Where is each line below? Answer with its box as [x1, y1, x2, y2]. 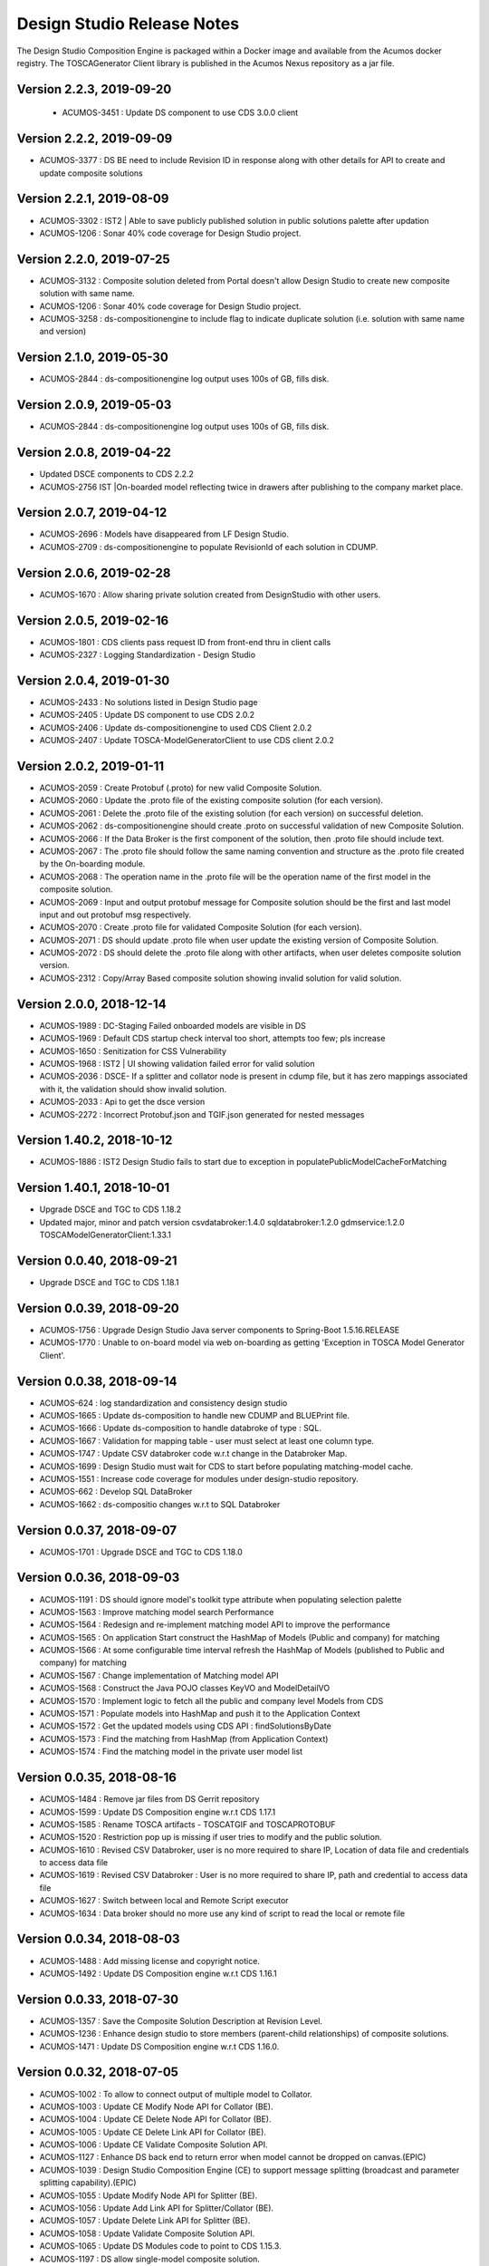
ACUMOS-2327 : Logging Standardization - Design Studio [39, 649, 256, 661]
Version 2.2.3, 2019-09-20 [16, 82, 172, 97]
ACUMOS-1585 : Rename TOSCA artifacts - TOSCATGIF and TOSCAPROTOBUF [39, 1818, 336, 1830]
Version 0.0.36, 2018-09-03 [16, 1570, 180, 1585]
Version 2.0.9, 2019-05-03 [16, 397, 172, 412]
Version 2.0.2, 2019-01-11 [16, 758, 165, 774]
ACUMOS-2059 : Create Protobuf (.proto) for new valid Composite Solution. [39, 782, 322, 793]
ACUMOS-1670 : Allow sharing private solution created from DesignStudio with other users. [39, 589, 381, 600]
